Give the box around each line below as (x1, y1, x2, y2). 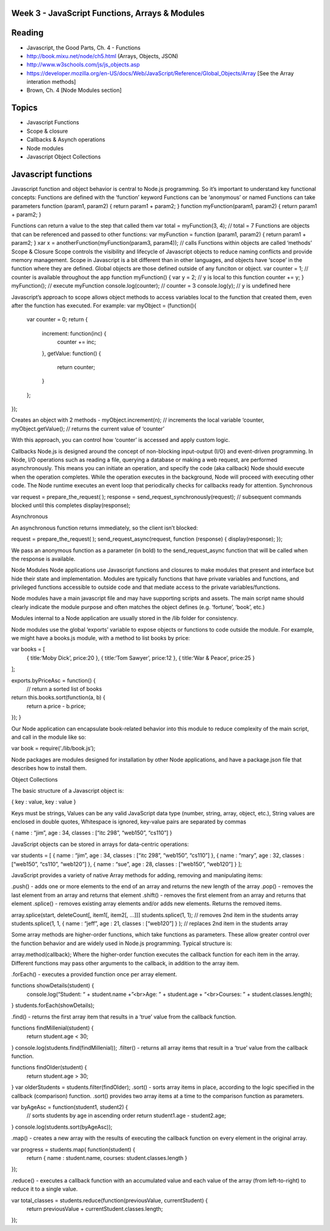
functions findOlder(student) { (11, 1064, 87, 1071)
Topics (11, 103, 38, 113)
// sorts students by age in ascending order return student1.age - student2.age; (26, 1112, 226, 1120)
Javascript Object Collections (26, 153, 101, 160)
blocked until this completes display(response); (11, 501, 131, 509)
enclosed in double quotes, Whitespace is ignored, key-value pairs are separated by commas (11, 818, 247, 826)
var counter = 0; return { (26, 316, 88, 323)
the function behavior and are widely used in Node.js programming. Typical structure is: (11, 940, 232, 947)
